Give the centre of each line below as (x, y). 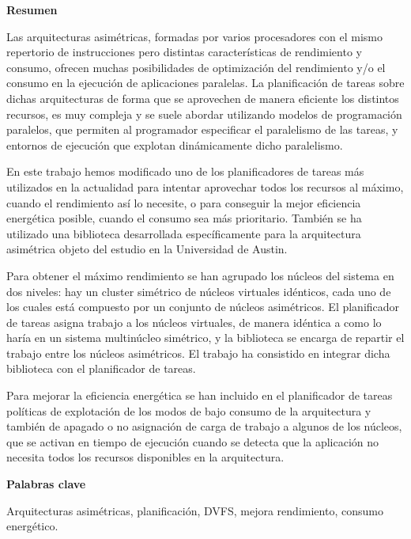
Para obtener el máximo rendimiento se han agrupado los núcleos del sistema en (200, 275)
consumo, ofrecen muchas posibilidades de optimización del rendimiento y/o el (196, 67)
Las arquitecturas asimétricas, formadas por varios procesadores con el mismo (194, 36)
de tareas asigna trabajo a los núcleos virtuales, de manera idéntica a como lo (194, 322)
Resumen (32, 9)
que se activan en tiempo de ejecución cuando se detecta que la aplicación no (193, 441)
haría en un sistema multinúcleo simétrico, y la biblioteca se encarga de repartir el (205, 338)
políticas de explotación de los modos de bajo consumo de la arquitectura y (189, 410)
